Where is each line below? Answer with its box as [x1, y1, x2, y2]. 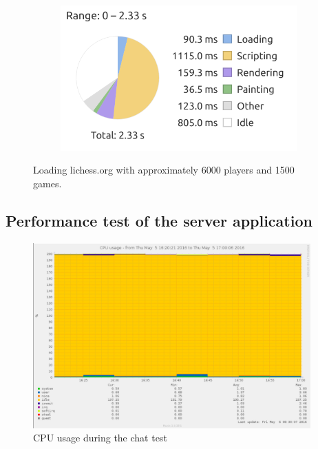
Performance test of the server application [6, 209, 312, 231]
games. [33, 176, 62, 190]
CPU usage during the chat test [33, 430, 167, 445]
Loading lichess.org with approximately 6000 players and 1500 [33, 163, 295, 177]
